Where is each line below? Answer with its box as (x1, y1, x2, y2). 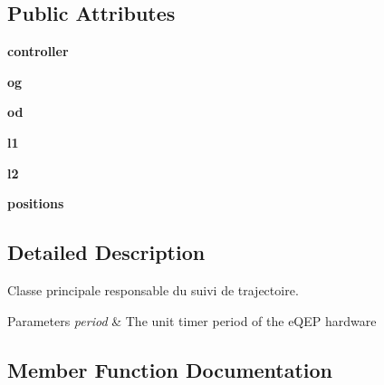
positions (7, 194, 64, 213)
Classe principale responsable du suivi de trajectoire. (7, 280, 299, 299)
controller (7, 42, 69, 61)
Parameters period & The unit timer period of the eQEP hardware (7, 311, 377, 330)
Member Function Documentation (7, 355, 333, 383)
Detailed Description (7, 238, 206, 266)
